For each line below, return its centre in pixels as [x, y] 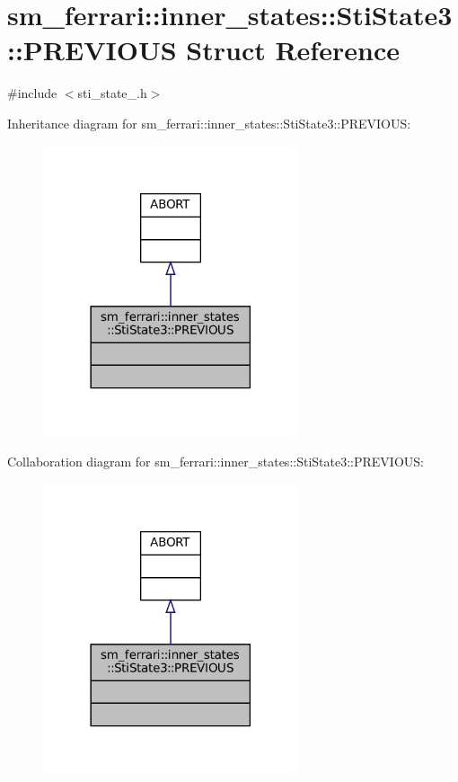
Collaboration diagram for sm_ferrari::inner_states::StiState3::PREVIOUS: [216, 462]
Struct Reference [293, 50]
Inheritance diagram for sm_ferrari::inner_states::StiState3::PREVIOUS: [209, 123]
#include [32, 93]
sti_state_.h [112, 93]
